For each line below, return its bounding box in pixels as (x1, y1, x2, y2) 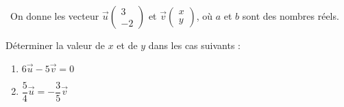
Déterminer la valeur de (5, 38, 105, 52)
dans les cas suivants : (148, 38, 241, 52)
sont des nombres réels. (242, 9, 339, 22)
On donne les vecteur (10, 9, 99, 22)
